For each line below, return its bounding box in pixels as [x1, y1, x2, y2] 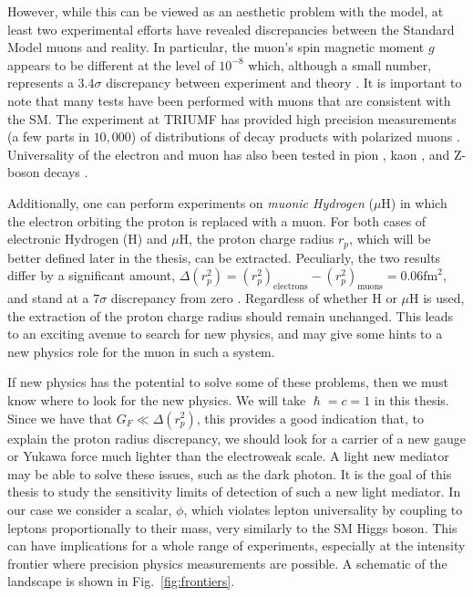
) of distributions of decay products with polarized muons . [130, 127, 460, 146]
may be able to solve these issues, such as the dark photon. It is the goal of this [7, 464, 452, 483]
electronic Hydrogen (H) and [7, 229, 168, 248]
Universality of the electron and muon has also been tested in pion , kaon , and [7, 144, 450, 163]
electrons [273, 281, 308, 291]
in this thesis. [374, 390, 449, 409]
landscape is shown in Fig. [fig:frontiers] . [7, 571, 235, 591]
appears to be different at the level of [7, 55, 215, 74]
